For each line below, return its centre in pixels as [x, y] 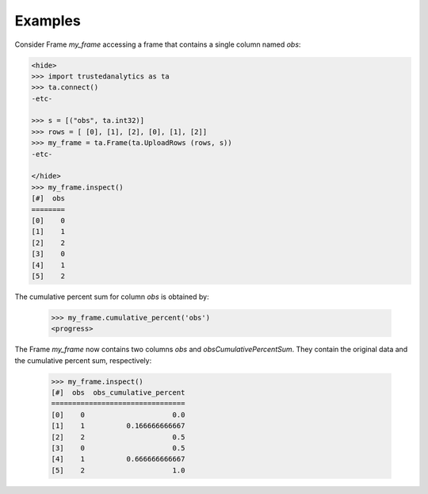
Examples [48, 21]
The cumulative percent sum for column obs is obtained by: [112, 297]
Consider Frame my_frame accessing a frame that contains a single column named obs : [158, 44]
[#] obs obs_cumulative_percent [118, 393]
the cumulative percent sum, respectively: [83, 360]
